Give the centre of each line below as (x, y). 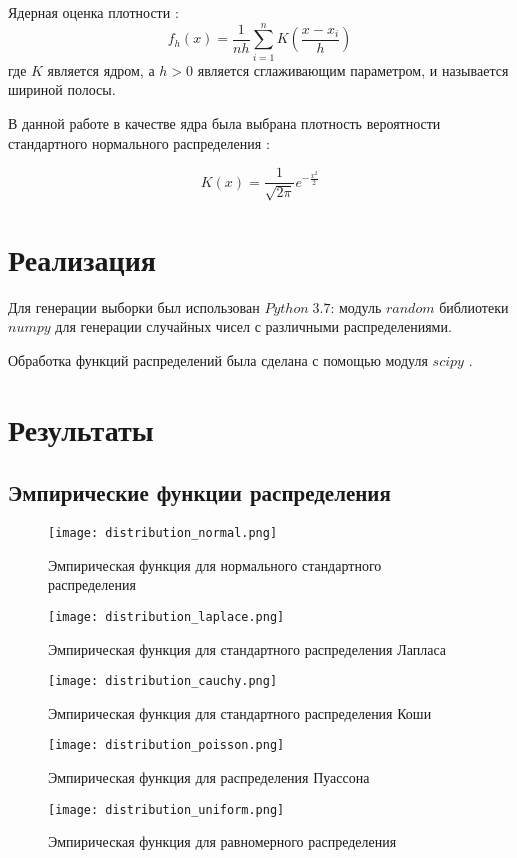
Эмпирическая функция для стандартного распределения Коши (240, 712)
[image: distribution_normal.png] (163, 533)
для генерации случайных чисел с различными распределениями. (253, 326)
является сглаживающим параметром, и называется (353, 69)
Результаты (81, 428)
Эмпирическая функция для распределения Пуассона (209, 777)
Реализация (82, 258)
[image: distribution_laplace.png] (166, 616)
